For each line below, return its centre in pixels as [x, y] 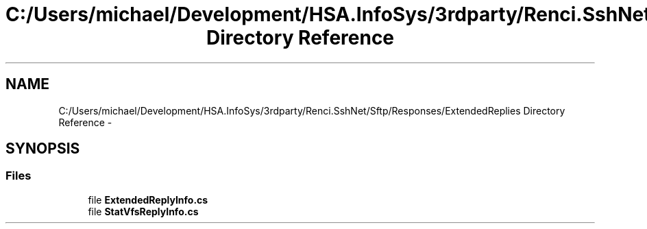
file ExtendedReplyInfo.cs [148, 200]
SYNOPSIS [43, 149]
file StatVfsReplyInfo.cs [143, 211]
